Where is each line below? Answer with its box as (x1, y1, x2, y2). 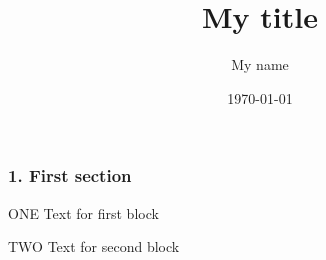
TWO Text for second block (8, 236, 180, 257)
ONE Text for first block (8, 202, 159, 223)
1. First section (8, 163, 132, 188)
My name (231, 54, 289, 75)
